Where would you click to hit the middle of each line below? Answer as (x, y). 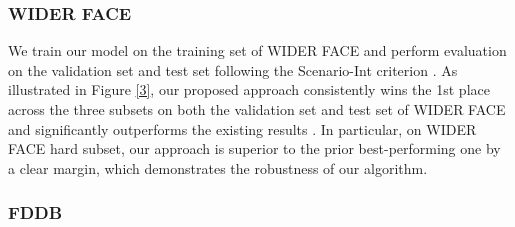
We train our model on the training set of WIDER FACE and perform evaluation (257, 50)
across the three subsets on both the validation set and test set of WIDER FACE (257, 109)
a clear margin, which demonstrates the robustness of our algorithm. (218, 167)
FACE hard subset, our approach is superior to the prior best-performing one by (254, 148)
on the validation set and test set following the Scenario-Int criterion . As (233, 69)
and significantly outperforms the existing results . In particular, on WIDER (242, 128)
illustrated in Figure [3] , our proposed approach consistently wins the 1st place (249, 89)
